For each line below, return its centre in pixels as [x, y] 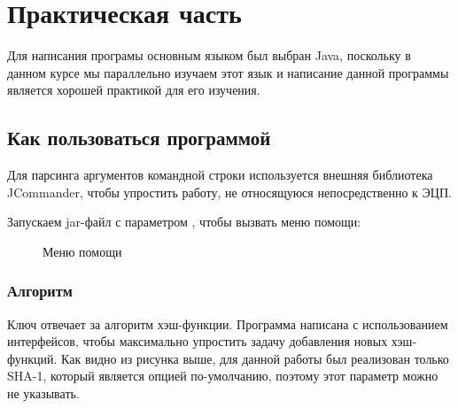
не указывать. [43, 393]
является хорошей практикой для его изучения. [134, 90]
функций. [32, 358]
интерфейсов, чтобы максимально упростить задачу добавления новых [198, 341]
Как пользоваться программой [139, 138]
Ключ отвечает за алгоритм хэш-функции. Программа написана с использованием [228, 323]
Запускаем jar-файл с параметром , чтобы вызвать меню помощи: [184, 222]
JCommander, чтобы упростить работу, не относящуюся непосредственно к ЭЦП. [229, 192]
